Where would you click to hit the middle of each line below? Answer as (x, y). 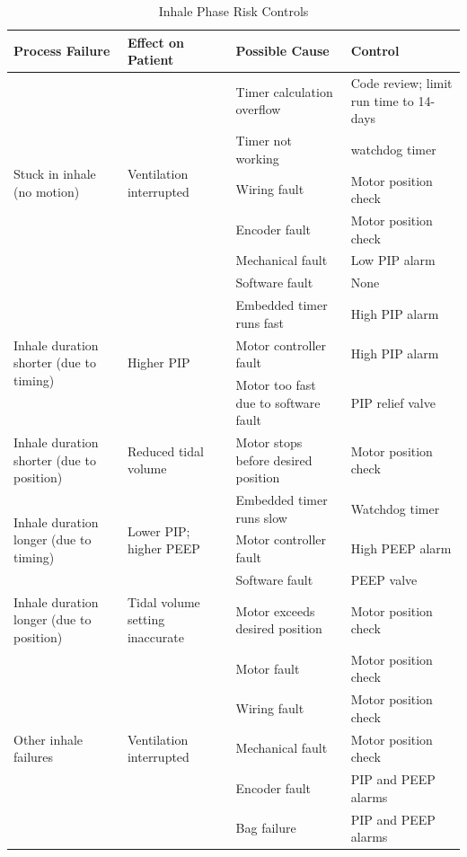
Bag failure (266, 828)
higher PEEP (163, 548)
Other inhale (48, 739)
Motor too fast (276, 384)
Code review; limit (401, 83)
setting (146, 619)
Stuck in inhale (55, 174)
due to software (278, 402)
